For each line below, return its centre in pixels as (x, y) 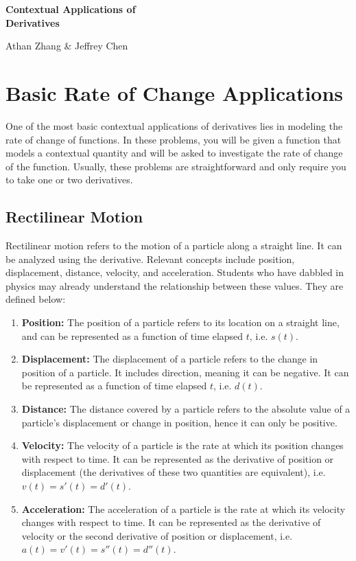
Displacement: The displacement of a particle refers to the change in (170, 359)
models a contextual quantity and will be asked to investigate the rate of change (174, 153)
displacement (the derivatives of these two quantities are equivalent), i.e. (174, 472)
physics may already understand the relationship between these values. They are (175, 285)
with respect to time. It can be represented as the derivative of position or (178, 458)
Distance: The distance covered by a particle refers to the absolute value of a (186, 409)
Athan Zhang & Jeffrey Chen (67, 46)
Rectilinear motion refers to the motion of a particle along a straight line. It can (174, 245)
